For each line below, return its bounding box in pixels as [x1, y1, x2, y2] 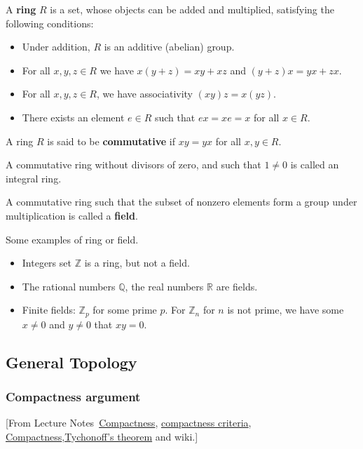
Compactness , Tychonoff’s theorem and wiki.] [6, 429, 198, 443]
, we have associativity [96, 86, 193, 101]
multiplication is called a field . [6, 208, 138, 222]
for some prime [93, 302, 157, 317]
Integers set [22, 255, 71, 270]
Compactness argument [6, 388, 141, 406]
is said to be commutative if [47, 133, 175, 148]
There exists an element [22, 109, 125, 124]
